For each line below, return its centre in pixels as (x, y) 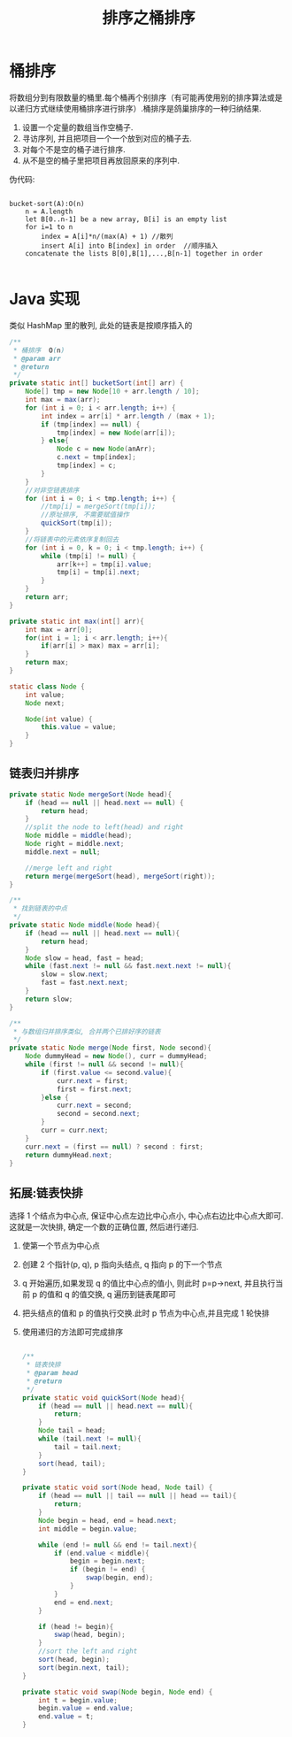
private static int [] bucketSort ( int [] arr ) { (96, 383)
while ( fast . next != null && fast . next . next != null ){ (128, 966)
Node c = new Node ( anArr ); (106, 449)
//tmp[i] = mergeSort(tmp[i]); (99, 507)
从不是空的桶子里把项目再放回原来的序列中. (100, 160)
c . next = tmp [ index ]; (96, 457)
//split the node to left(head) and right (104, 827)
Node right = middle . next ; (75, 844)
